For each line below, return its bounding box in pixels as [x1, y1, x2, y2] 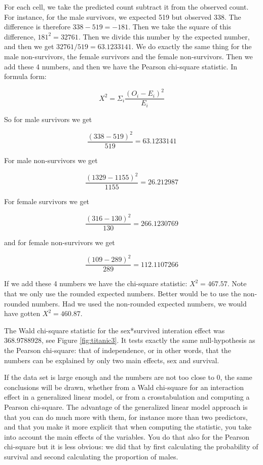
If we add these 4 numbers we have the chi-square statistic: [4, 278, 187, 289]
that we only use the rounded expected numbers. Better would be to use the [4, 288, 241, 298]
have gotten [4, 308, 41, 319]
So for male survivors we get [4, 113, 92, 124]
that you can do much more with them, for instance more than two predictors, [4, 411, 248, 422]
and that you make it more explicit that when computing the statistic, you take [4, 421, 252, 432]
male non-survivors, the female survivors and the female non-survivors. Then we [4, 51, 253, 61]
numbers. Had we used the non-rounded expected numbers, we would [31, 298, 247, 308]
